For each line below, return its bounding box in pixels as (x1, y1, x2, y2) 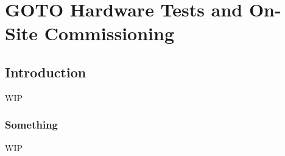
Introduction (5, 62, 86, 81)
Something (5, 117, 58, 132)
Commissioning (44, 21, 175, 46)
